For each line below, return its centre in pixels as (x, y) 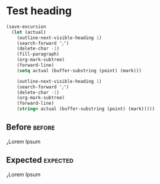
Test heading (39, 11)
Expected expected (40, 160)
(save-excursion (26, 27)
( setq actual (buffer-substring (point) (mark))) (79, 70)
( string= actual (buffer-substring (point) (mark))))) (86, 109)
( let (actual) (29, 32)
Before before (31, 127)
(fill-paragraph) (38, 54)
